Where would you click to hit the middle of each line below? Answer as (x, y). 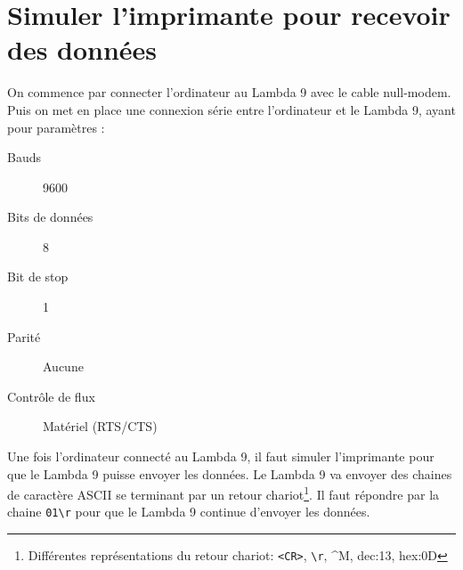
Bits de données (50, 217)
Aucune (63, 366)
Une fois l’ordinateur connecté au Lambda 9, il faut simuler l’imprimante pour (221, 456)
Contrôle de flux (51, 396)
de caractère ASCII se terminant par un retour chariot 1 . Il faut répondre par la (223, 493)
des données (82, 49)
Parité (24, 336)
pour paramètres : (56, 127)
